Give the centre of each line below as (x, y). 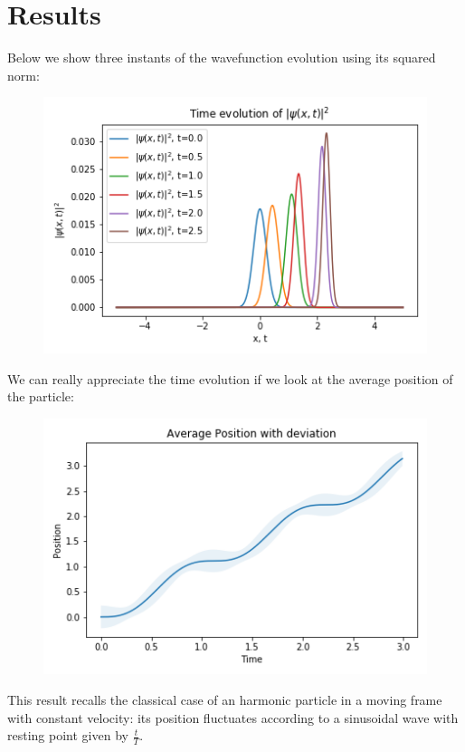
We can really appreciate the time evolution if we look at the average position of (230, 378)
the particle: (41, 396)
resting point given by (68, 735)
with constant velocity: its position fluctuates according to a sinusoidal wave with (233, 717)
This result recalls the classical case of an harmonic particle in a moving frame (225, 699)
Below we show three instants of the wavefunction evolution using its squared (222, 58)
